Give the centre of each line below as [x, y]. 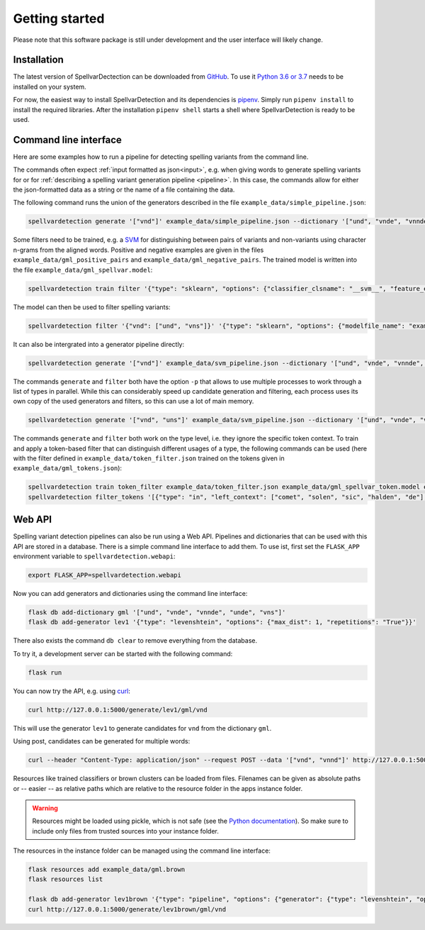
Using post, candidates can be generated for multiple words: [102, 741]
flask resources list [66, 879]
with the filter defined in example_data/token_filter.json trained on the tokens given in [149, 458]
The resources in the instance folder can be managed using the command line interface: [142, 851]
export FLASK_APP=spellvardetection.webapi [105, 575]
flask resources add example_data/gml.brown [107, 870]
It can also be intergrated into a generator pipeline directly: [99, 344]
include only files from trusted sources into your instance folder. [125, 831]
